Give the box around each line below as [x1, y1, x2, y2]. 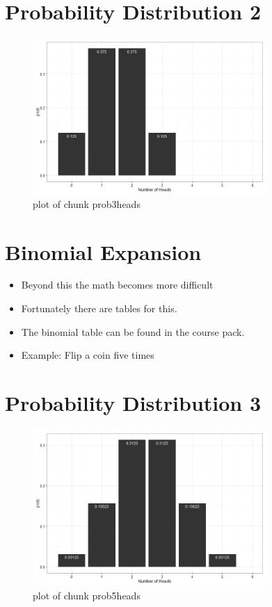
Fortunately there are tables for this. [21, 301, 177, 316]
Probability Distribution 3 [5, 389, 262, 416]
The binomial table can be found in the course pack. [21, 324, 245, 339]
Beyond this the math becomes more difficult [21, 277, 214, 292]
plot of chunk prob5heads [33, 588, 141, 602]
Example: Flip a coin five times [21, 348, 154, 362]
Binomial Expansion [5, 237, 202, 266]
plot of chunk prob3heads [33, 196, 141, 211]
